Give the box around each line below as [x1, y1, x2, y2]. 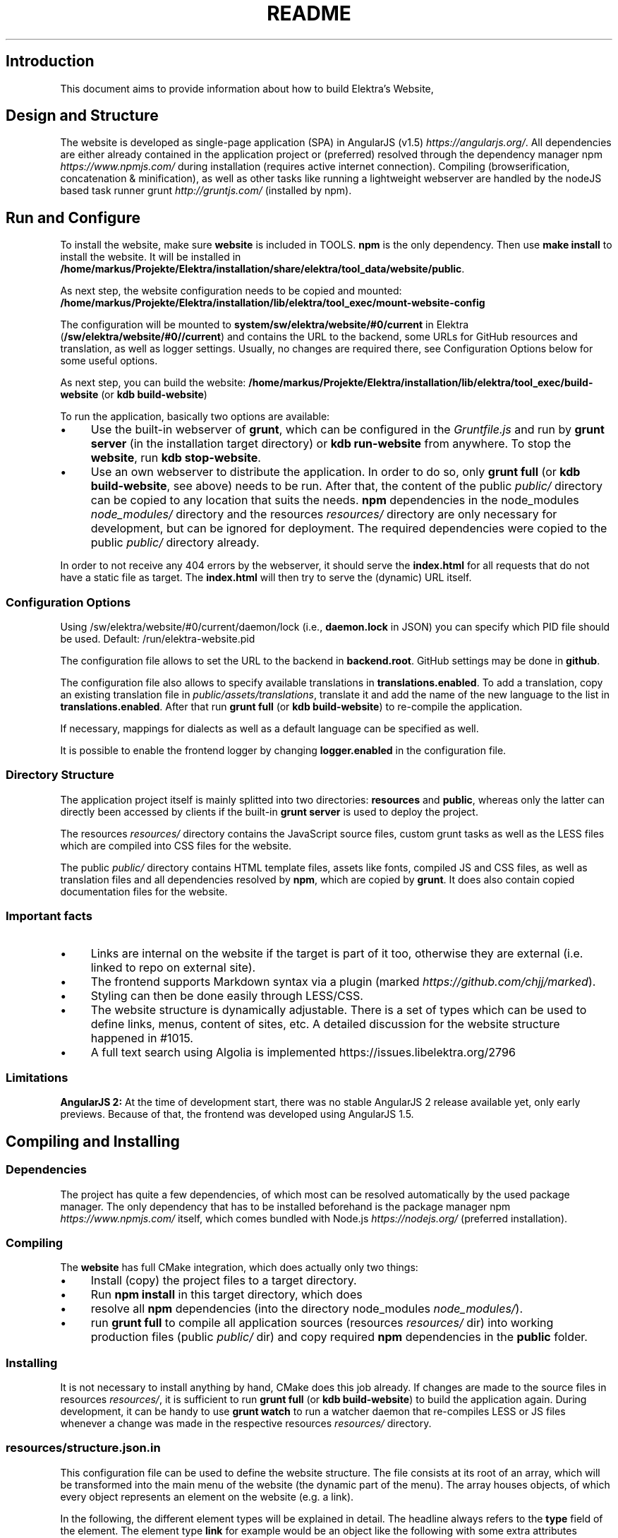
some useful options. [60, 354, 158, 367]
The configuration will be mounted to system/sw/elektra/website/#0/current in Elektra [60, 318, 469, 331]
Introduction [6, 52, 95, 71]
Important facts [6, 909, 92, 924]
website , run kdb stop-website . [90, 451, 261, 465]
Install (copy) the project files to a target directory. [90, 1273, 357, 1288]
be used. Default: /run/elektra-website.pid [60, 633, 255, 645]
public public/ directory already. [90, 535, 260, 550]
